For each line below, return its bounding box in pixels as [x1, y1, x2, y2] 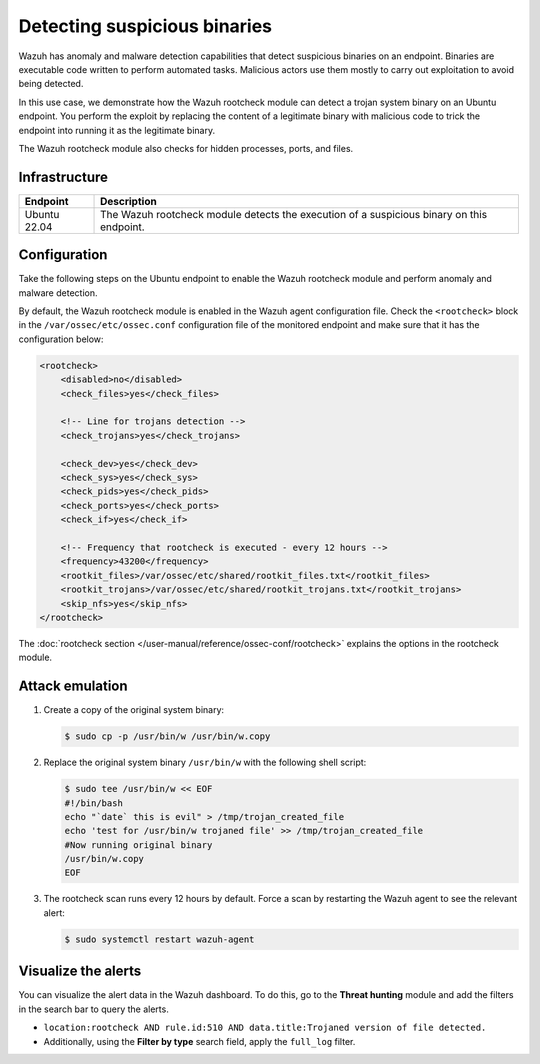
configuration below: [18, 333, 104, 345]
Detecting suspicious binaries [18, 15, 273, 37]
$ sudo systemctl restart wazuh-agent [64, 933, 255, 945]
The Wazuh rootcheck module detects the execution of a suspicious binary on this [100, 207, 488, 221]
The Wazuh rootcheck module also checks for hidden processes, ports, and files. [18, 142, 354, 154]
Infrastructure [18, 168, 109, 185]
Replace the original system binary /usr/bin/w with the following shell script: [43, 756, 367, 769]
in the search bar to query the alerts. [18, 1003, 169, 1015]
